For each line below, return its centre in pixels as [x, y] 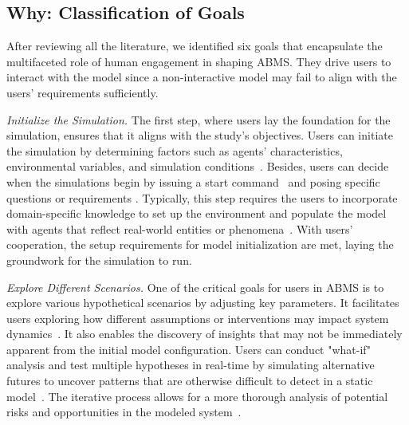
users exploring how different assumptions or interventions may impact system [198, 318]
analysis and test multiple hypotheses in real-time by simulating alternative [191, 365]
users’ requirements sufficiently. [83, 92]
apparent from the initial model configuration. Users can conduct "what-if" [189, 349]
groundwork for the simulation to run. [99, 260]
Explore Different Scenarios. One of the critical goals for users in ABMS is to [195, 287]
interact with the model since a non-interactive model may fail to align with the [202, 77]
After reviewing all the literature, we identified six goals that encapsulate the [195, 46]
